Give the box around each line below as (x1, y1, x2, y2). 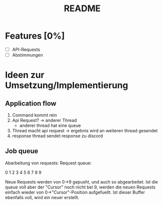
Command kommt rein (12, 112, 57, 118)
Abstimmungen (12, 52, 43, 58)
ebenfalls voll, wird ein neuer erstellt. (5, 194, 80, 200)
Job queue (5, 147, 38, 155)
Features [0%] (5, 30, 65, 41)
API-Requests (12, 46, 40, 52)
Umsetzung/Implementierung (5, 80, 128, 91)
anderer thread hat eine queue (19, 123, 81, 128)
